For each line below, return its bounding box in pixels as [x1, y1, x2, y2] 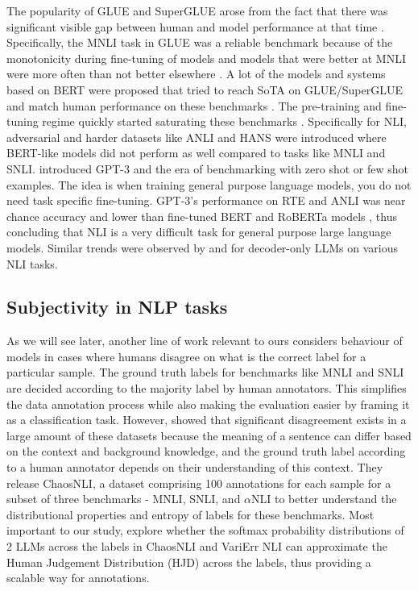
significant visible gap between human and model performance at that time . [6, 18, 384, 35]
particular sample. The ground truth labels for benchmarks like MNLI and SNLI [6, 364, 404, 381]
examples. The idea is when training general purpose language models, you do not [6, 176, 412, 193]
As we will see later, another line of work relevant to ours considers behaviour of [6, 332, 403, 349]
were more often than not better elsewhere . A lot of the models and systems [6, 65, 386, 82]
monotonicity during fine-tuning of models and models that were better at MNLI [6, 49, 406, 66]
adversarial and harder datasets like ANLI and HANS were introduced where [6, 128, 387, 145]
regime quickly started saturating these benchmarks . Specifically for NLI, [42, 113, 407, 130]
